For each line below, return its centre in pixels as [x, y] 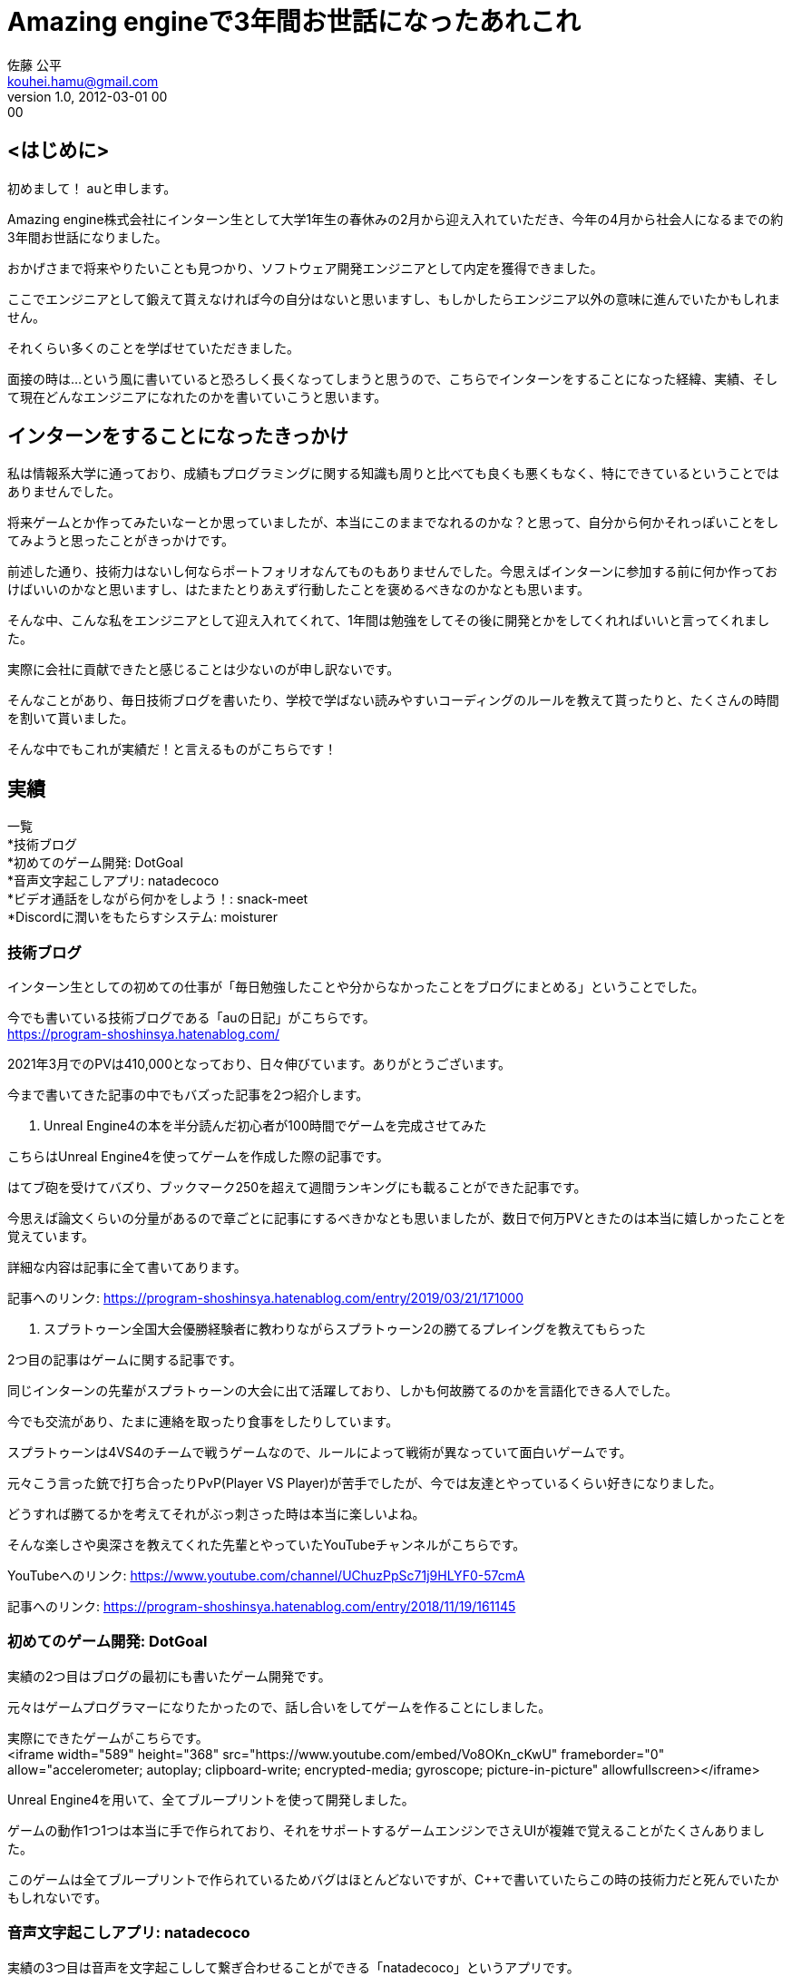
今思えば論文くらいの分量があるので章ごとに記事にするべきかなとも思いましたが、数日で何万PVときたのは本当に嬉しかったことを [397, 1218]
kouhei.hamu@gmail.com [83, 81]
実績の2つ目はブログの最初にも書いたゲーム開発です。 [169, 1676]
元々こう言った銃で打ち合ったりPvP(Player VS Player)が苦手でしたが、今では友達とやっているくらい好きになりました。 [365, 1483]
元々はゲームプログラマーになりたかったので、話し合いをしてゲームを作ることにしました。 [279, 1707]
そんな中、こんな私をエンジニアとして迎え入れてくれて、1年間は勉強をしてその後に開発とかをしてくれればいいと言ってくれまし [389, 621]
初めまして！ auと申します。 [92, 188]
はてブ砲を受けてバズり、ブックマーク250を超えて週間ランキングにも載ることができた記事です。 [297, 1188]
